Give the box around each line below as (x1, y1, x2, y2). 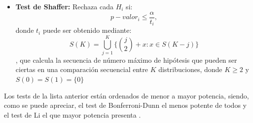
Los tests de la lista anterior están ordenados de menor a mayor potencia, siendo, (4, 90, 249, 100)
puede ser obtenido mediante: (42, 25, 132, 35)
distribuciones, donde (158, 64, 222, 74)
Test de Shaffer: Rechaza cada (15, 1, 113, 11)
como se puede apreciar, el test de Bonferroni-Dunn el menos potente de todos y (4, 100, 247, 110)
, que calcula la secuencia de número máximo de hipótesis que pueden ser (15, 54, 237, 65)
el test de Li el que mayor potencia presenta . (4, 109, 141, 120)
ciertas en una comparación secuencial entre (15, 64, 148, 74)
